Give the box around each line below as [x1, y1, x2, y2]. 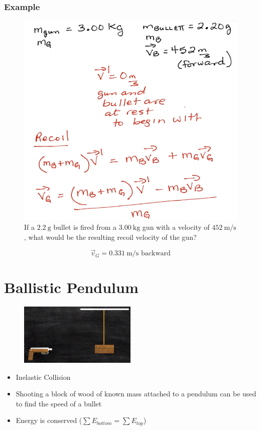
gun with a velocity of [142, 222, 210, 232]
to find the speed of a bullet [16, 398, 102, 408]
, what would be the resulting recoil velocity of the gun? [24, 231, 197, 242]
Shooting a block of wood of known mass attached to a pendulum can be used [16, 388, 256, 399]
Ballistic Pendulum [4, 276, 139, 297]
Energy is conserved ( [16, 415, 82, 425]
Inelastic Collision [16, 371, 71, 382]
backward [141, 250, 171, 257]
